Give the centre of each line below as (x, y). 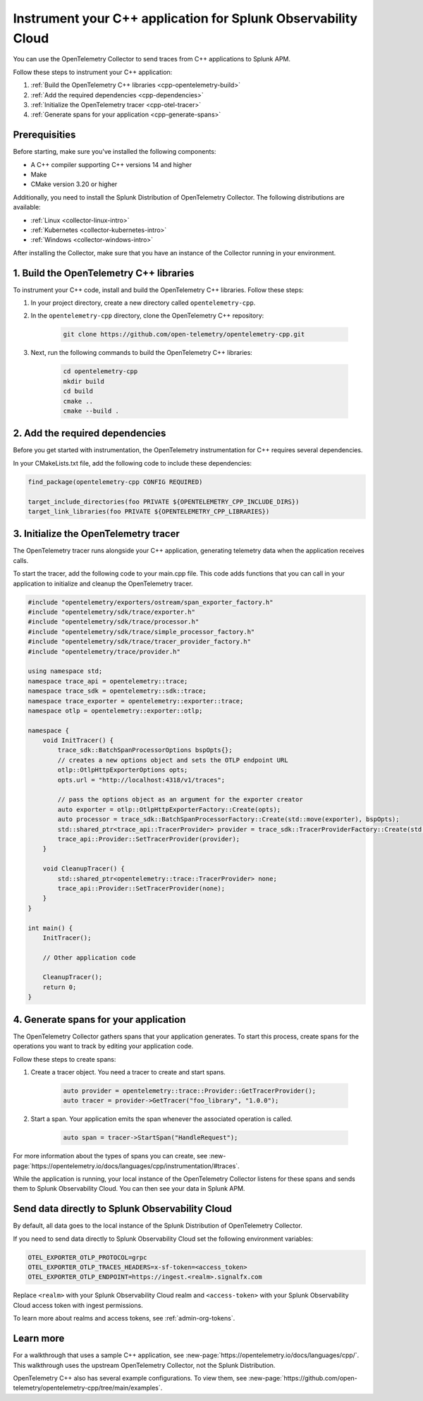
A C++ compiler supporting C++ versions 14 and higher (111, 164)
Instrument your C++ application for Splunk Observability (185, 18)
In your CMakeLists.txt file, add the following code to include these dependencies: (133, 463)
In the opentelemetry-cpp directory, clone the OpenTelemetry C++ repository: (147, 316)
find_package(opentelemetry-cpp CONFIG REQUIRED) (115, 482)
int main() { (50, 928)
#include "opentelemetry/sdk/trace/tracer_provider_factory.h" (140, 642)
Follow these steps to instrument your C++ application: (93, 72)
